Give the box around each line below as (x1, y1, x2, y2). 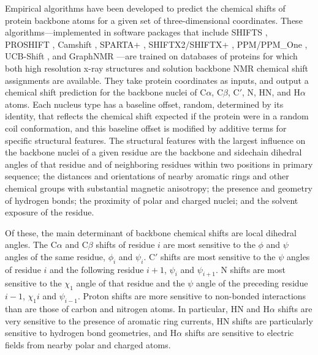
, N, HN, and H (242, 86, 300, 99)
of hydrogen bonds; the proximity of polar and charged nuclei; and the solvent (5, 193, 298, 206)
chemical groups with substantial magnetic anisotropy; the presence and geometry (5, 181, 312, 194)
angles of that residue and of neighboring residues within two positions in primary (5, 157, 313, 170)
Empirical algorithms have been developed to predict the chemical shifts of (5, 2, 286, 14)
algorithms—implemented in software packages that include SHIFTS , (5, 26, 268, 39)
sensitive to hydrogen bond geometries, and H (5, 326, 177, 339)
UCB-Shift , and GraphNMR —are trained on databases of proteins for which (5, 50, 298, 62)
